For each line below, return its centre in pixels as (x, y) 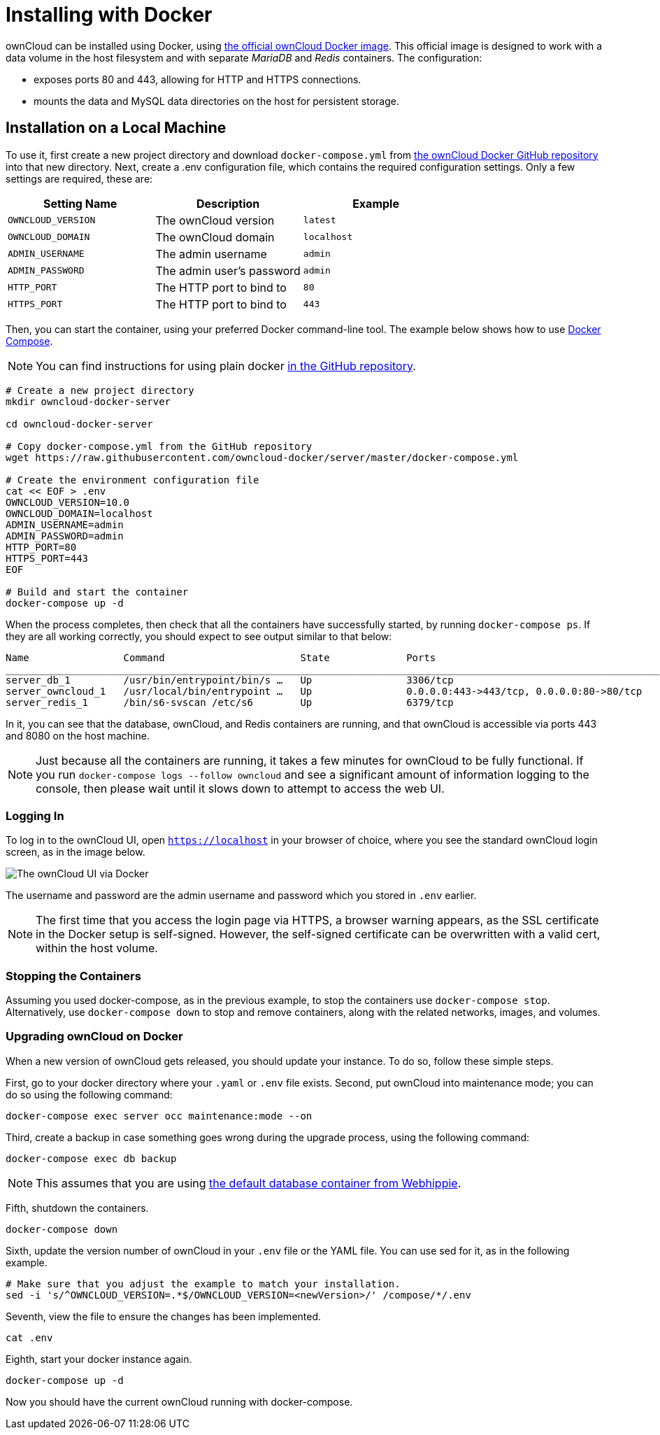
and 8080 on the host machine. (78, 735)
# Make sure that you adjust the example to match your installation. (203, 1284)
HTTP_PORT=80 (41, 547)
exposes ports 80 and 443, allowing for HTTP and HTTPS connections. (198, 79)
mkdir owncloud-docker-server (88, 401)
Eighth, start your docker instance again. (99, 1359)
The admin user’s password (228, 270)
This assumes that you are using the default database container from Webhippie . (249, 1183)
